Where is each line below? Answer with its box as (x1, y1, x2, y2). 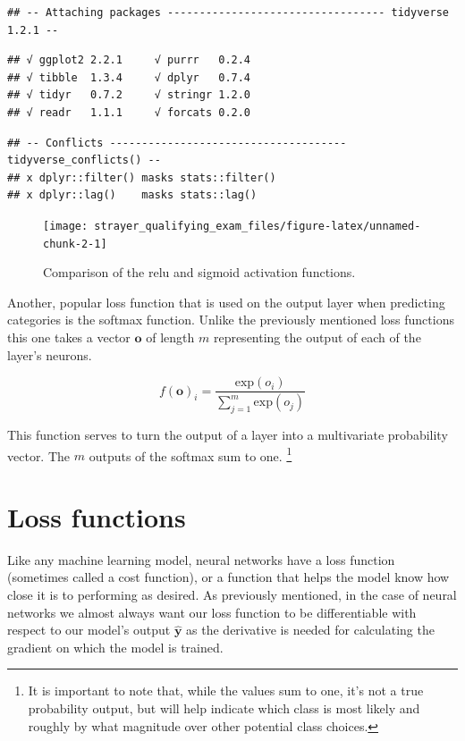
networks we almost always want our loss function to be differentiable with (7, 602, 417, 621)
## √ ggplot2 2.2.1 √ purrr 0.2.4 (7, 54, 251, 67)
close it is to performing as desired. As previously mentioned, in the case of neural (7, 585, 457, 604)
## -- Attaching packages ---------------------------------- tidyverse (7, 6, 449, 19)
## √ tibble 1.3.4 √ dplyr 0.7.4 (7, 71, 251, 84)
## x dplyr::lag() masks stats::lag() (7, 189, 258, 202)
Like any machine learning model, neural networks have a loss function (7, 550, 395, 568)
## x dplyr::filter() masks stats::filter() (7, 171, 276, 184)
